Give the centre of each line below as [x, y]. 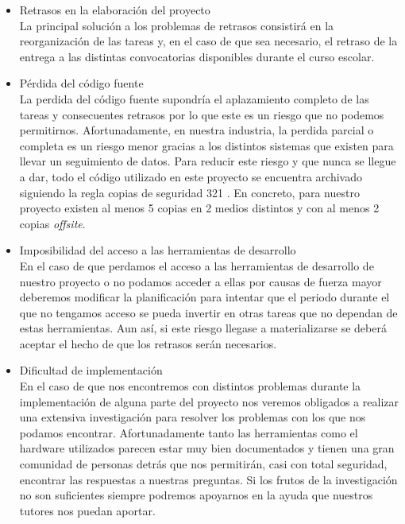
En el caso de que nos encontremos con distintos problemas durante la [190, 386]
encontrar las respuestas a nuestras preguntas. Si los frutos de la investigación [208, 479]
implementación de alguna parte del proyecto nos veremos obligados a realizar [209, 401]
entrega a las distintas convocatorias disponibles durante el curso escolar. [197, 56]
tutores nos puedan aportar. [87, 510]
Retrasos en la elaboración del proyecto [115, 10]
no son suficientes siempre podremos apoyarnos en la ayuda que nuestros [196, 495]
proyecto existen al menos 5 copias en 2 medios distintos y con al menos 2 [199, 208]
